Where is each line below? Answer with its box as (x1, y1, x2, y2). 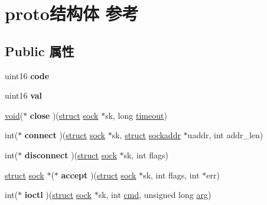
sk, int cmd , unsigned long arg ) (98, 188, 211, 201)
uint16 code (5, 69, 50, 82)
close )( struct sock (30, 109, 99, 121)
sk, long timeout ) (105, 109, 167, 121)
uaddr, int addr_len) (187, 129, 263, 141)
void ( (5, 109, 24, 121)
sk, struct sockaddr (112, 129, 181, 141)
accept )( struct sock (61, 168, 136, 181)
